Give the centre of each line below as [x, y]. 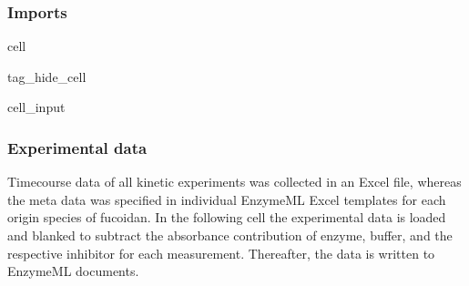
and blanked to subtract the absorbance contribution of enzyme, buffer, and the [230, 235]
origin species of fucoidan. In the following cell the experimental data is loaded [227, 217]
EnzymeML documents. [73, 271]
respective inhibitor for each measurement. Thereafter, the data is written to [221, 253]
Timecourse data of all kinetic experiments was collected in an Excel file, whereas [234, 182]
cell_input [36, 107]
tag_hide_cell [47, 76]
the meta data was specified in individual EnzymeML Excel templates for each [227, 199]
